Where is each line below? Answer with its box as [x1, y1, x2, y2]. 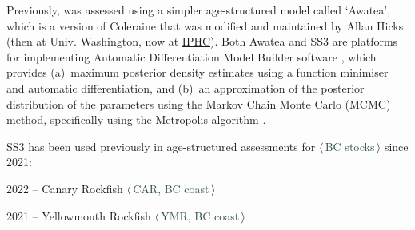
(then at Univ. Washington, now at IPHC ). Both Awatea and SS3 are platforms [6, 33, 398, 50]
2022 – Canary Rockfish [6, 180, 123, 196]
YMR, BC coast [161, 207, 240, 224]
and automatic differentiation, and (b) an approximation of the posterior [6, 79, 365, 96]
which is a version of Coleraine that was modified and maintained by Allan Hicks [6, 17, 404, 34]
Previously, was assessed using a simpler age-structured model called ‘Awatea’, [6, 2, 391, 18]
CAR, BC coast [133, 180, 209, 196]
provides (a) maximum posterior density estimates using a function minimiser [6, 64, 389, 81]
